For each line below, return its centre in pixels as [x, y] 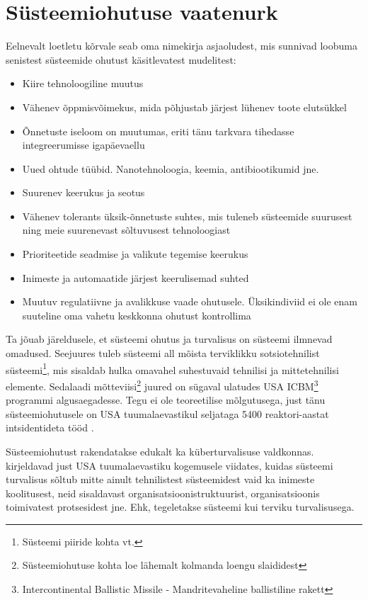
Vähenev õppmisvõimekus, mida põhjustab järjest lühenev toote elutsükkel [184, 107]
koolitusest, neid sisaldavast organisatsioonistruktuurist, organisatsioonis [163, 493]
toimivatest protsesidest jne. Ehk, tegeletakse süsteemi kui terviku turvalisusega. [180, 507]
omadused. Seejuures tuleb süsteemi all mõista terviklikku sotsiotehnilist [163, 353]
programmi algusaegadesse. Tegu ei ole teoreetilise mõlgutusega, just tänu [166, 400]
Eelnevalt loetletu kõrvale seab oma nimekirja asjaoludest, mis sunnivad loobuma [182, 46]
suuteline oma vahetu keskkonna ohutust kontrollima [137, 315]
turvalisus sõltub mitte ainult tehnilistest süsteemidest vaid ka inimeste [160, 479]
